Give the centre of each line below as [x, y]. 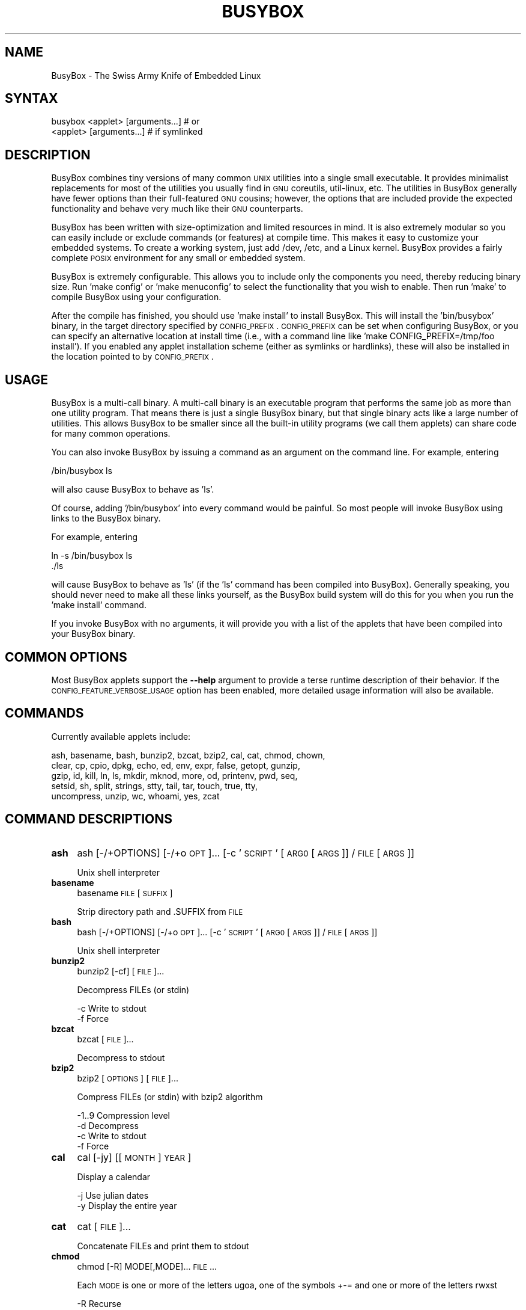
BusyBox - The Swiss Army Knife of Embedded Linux [156, 75]
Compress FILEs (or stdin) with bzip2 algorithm [170, 1096]
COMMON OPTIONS [66, 657]
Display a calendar [114, 1176]
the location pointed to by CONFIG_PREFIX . [132, 357]
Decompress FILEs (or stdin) [133, 989]
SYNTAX [32, 99]
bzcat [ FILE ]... [105, 1039]
